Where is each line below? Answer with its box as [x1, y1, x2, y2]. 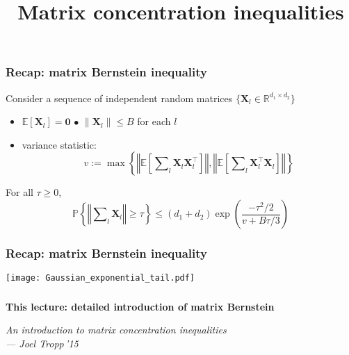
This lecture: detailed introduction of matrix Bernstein [6, 299, 275, 313]
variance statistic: [22, 137, 97, 151]
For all [6, 185, 33, 199]
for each [137, 114, 171, 129]
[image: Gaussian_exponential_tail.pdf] [6, 273, 195, 283]
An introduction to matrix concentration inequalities [6, 322, 227, 337]
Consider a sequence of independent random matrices [6, 90, 233, 105]
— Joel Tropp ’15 [6, 336, 79, 351]
